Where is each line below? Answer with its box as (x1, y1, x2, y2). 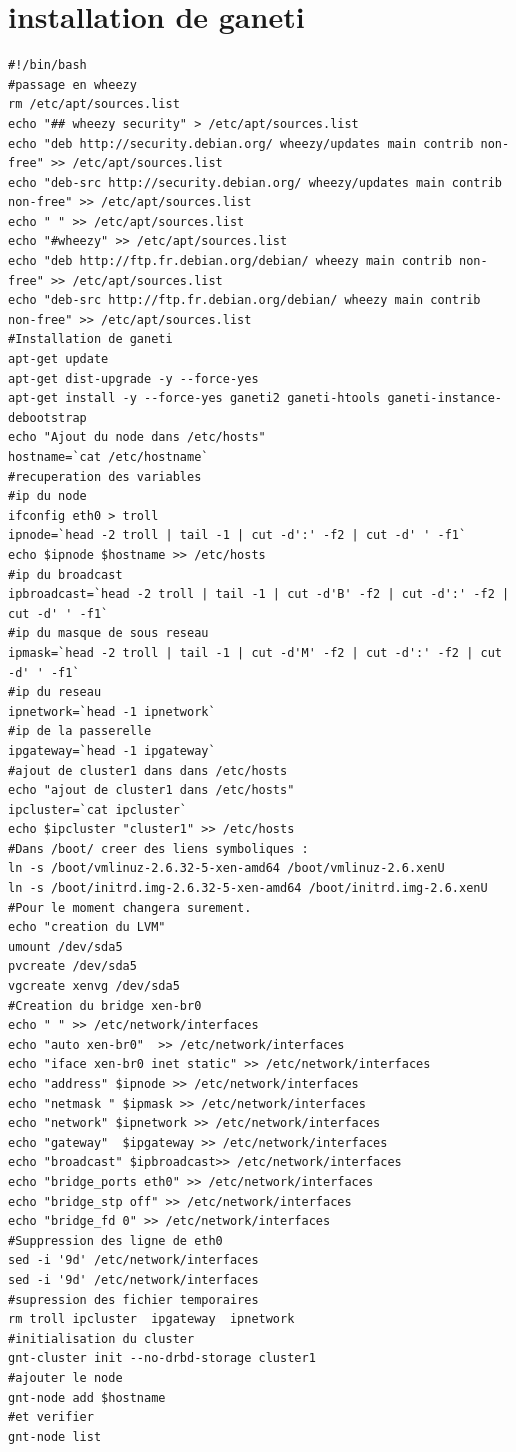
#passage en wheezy (8, 77, 137, 92)
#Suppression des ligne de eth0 (8, 1233, 223, 1248)
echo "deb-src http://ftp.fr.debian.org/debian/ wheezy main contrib (8, 293, 481, 308)
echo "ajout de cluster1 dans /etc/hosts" (8, 783, 295, 798)
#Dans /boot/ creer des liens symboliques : (8, 841, 309, 856)
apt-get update (8, 352, 109, 367)
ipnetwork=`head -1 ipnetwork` (8, 704, 216, 719)
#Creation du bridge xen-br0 (8, 998, 202, 1013)
